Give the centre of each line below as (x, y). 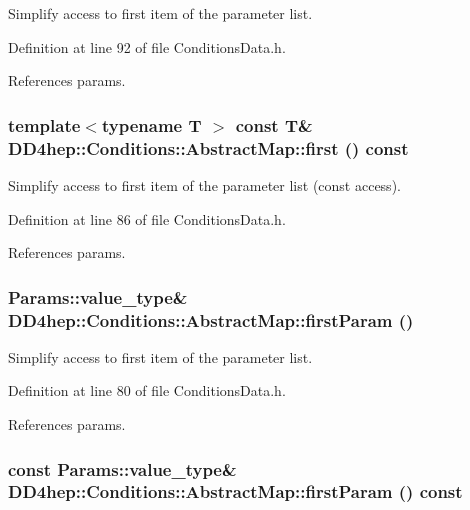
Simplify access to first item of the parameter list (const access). (204, 184)
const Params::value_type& (122, 468)
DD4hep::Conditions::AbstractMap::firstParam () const (235, 491)
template (44, 124)
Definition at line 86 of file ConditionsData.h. (147, 218)
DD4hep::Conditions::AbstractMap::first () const (208, 147)
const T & (274, 124)
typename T (151, 124)
